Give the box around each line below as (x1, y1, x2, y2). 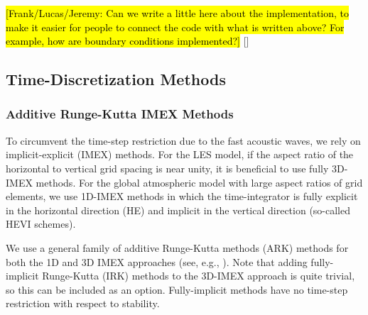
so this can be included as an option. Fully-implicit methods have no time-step (6, 282, 348, 297)
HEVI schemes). (6, 216, 76, 231)
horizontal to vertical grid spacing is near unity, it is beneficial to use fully (6, 160, 329, 175)
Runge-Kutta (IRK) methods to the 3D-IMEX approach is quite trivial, (42, 268, 355, 283)
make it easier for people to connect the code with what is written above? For (6, 19, 345, 34)
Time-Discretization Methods (6, 68, 226, 90)
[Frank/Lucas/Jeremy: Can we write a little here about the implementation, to (6, 6, 350, 20)
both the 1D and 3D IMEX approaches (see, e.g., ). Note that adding (6, 254, 308, 269)
